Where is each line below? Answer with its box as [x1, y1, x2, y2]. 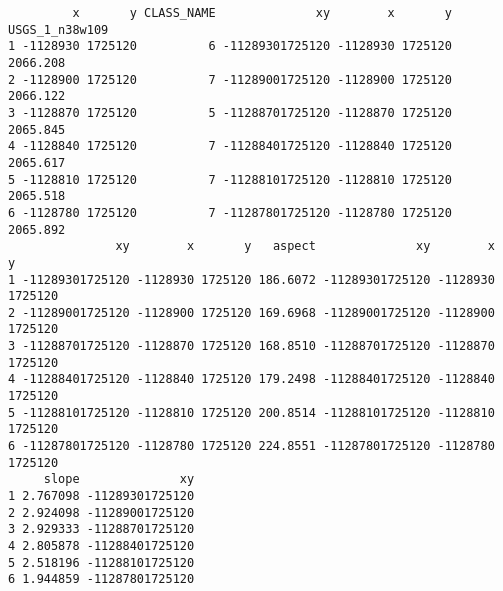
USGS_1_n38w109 [8, 22, 109, 37]
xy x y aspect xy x [115, 239, 495, 254]
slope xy [43, 472, 195, 487]
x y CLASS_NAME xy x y [72, 6, 452, 20]
